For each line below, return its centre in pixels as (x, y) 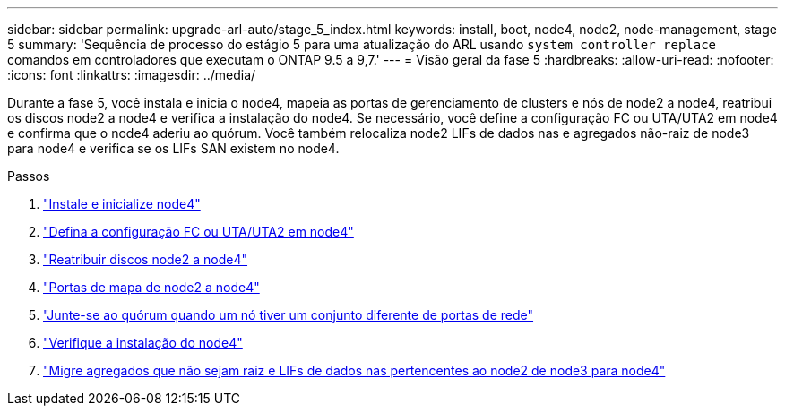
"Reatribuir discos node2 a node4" (146, 259)
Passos (29, 176)
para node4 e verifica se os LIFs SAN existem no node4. (173, 148)
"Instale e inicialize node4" (122, 204)
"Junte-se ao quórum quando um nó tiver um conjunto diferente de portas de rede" (289, 315)
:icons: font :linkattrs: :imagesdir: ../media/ (132, 75)
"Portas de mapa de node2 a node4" (151, 287)
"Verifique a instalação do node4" (143, 343)
